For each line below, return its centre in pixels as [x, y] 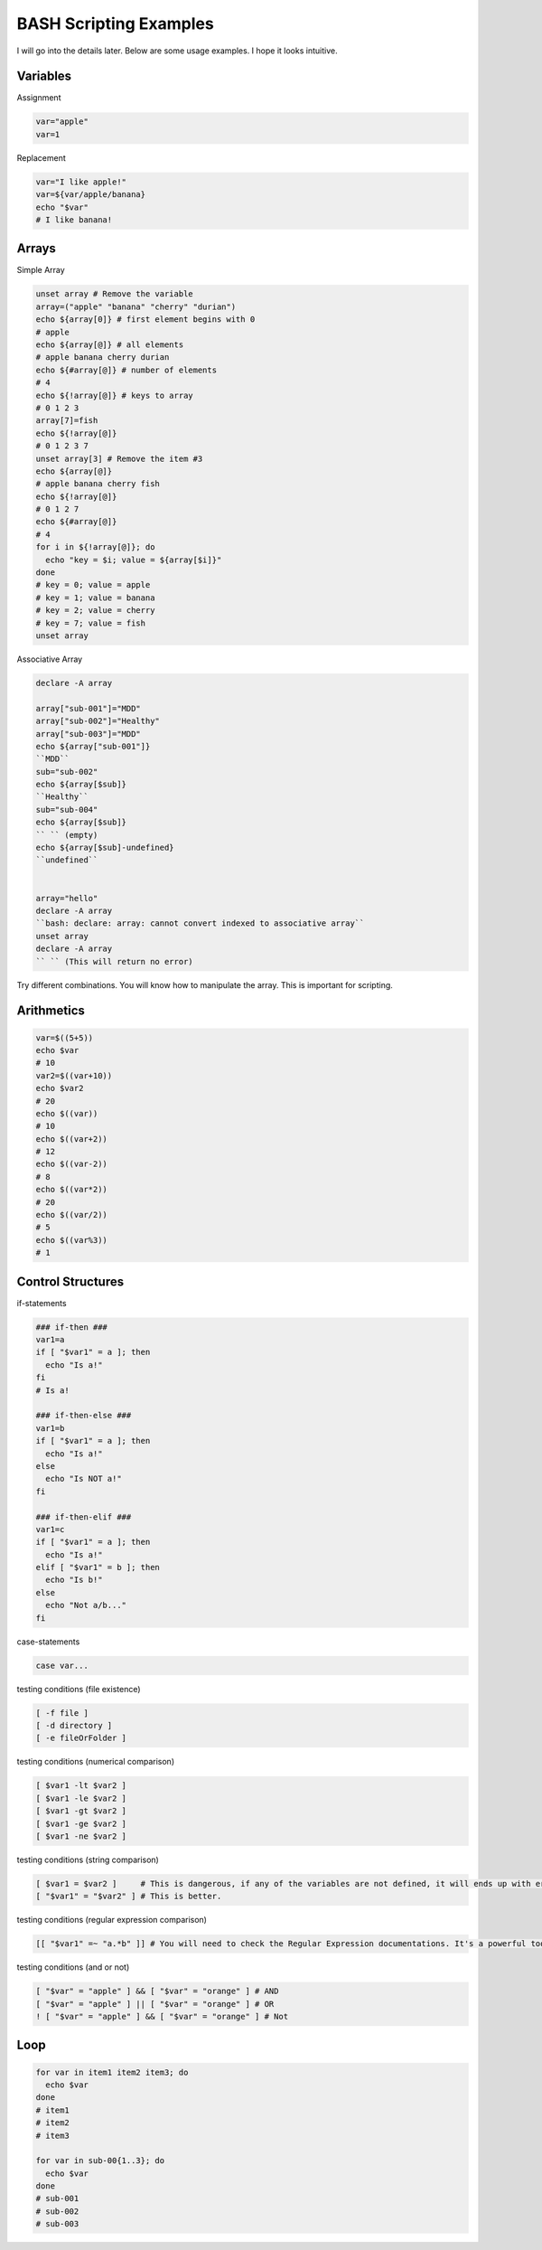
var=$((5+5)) [65, 1038]
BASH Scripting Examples [115, 24]
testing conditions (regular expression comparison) [112, 1920]
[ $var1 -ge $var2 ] [81, 1823]
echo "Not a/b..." [86, 1605]
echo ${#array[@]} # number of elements [126, 370]
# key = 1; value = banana [95, 598]
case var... [62, 1665]
